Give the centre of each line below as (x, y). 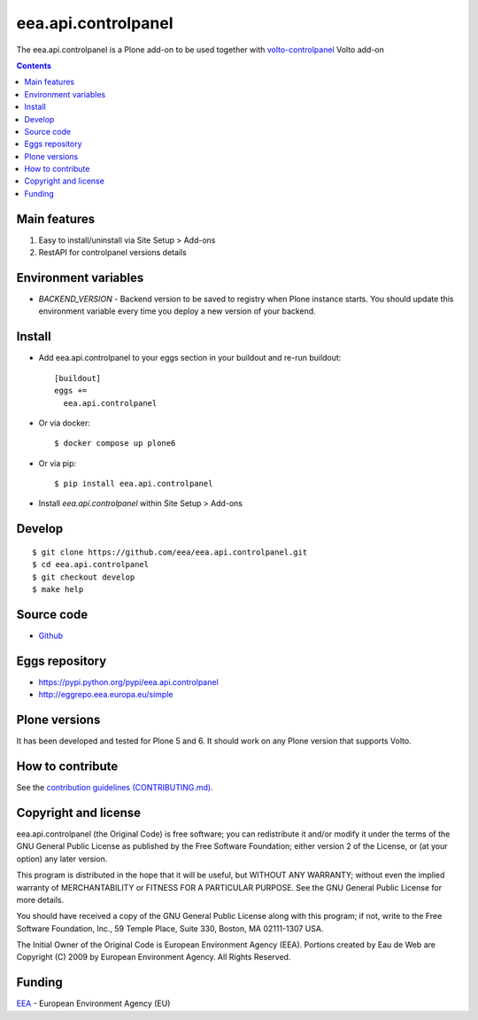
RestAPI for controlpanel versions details (113, 253)
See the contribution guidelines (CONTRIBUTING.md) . (115, 788)
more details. (40, 899)
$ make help (58, 590)
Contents (34, 66)
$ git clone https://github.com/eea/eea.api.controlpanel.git (170, 552)
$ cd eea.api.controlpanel (91, 565)
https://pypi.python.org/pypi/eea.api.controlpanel (128, 681)
